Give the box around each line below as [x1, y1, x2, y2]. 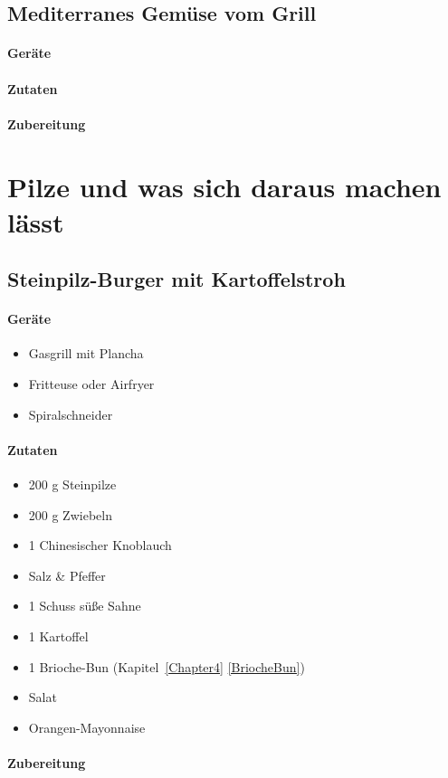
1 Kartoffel [28, 627, 89, 646]
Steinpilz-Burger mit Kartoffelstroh [7, 265, 346, 293]
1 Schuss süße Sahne [28, 596, 141, 615]
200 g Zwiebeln [28, 505, 112, 524]
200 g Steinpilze [28, 475, 117, 494]
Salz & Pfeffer [28, 565, 106, 584]
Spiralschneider [28, 404, 113, 423]
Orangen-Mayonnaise [28, 717, 146, 736]
